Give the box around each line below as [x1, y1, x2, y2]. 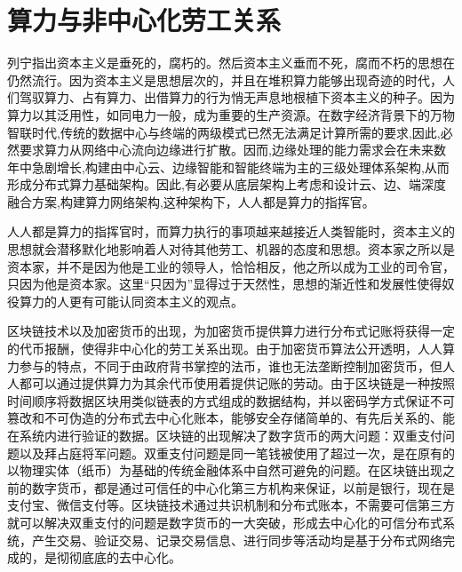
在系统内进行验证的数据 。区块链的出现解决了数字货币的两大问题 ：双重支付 [7, 426, 442, 444]
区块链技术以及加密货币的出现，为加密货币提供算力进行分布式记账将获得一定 [7, 322, 455, 340]
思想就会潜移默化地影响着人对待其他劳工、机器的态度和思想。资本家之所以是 [7, 240, 455, 258]
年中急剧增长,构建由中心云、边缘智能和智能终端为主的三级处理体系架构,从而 [7, 157, 450, 176]
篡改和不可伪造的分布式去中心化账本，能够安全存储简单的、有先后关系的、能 [7, 409, 455, 427]
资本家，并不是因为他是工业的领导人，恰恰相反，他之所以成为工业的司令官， [7, 257, 455, 275]
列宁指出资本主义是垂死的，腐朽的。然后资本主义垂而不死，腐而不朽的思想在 [7, 53, 455, 72]
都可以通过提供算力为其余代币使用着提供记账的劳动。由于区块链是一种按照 [19, 374, 455, 393]
